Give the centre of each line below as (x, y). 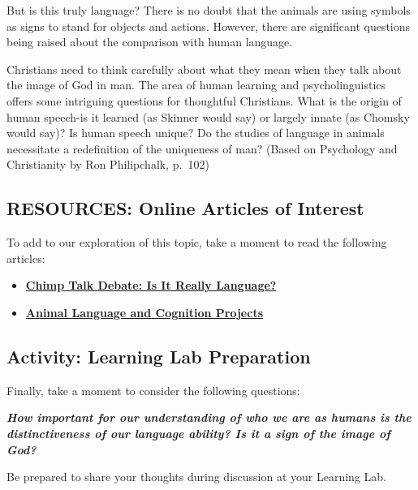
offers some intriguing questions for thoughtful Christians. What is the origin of (204, 100)
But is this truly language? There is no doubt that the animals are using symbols (209, 10)
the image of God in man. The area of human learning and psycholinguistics (196, 85)
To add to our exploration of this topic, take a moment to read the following (197, 242)
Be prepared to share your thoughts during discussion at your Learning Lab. (196, 477)
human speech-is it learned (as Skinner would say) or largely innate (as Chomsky (208, 116)
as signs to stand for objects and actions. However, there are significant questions (209, 26)
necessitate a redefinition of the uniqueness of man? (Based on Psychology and (202, 148)
